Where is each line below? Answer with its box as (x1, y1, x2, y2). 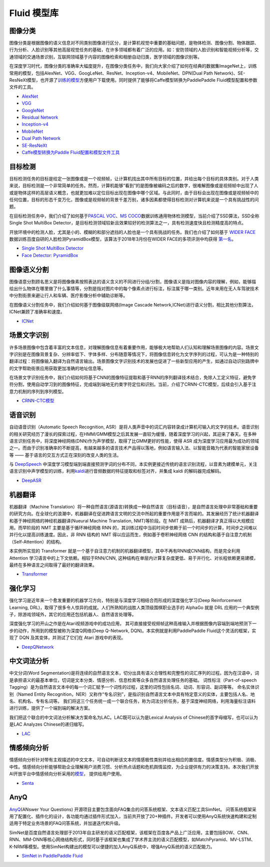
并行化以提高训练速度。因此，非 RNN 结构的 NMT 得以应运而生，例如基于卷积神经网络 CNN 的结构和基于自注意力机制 (9, 531, 252, 538)
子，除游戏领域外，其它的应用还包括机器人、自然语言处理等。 (9, 611, 136, 617)
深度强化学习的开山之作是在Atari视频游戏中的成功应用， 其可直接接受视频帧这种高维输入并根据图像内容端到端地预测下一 (9, 621, 257, 627)
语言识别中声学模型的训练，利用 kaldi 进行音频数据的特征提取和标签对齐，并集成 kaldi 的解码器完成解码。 (9, 468, 224, 474)
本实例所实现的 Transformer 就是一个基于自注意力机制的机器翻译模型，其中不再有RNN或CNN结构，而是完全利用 (9, 548, 240, 554)
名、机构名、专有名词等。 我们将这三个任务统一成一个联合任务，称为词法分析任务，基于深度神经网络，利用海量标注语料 (9, 698, 256, 704)
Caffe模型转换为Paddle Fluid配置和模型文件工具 (21, 149, 120, 155)
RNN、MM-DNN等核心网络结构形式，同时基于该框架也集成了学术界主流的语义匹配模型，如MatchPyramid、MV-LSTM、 (9, 836, 255, 842)
